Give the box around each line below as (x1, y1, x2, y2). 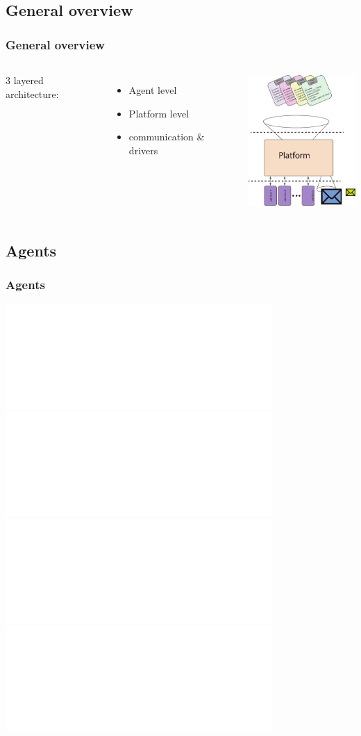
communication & (128, 129, 205, 144)
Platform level (128, 106, 190, 120)
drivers (128, 142, 158, 157)
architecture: (6, 86, 59, 101)
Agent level (128, 83, 177, 97)
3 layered (6, 73, 44, 87)
